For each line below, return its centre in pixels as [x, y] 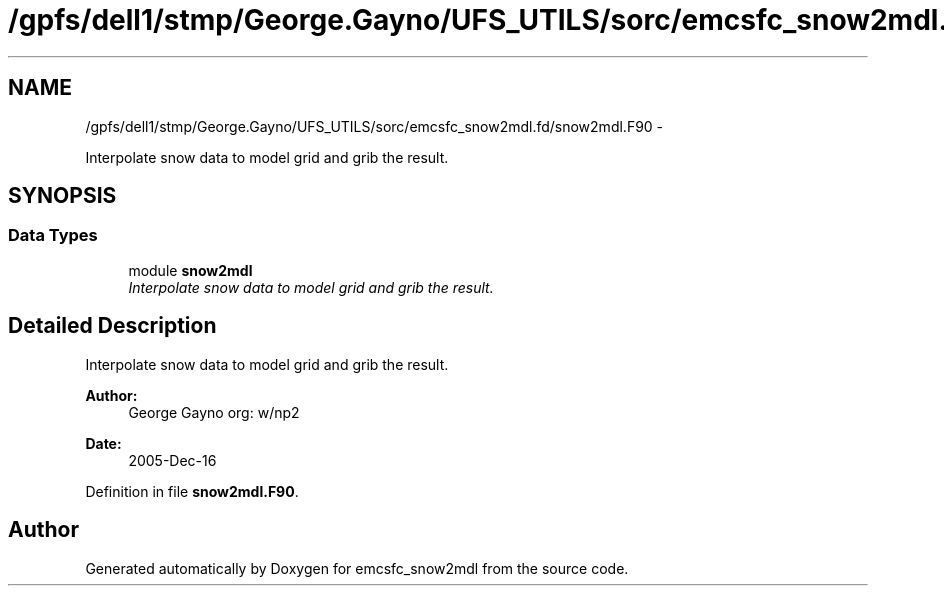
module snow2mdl [190, 270]
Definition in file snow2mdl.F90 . [192, 491]
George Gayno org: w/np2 [214, 412]
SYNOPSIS [62, 196]
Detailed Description [112, 326]
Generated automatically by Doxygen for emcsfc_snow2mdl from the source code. [357, 568]
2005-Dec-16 [172, 460]
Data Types [53, 235]
